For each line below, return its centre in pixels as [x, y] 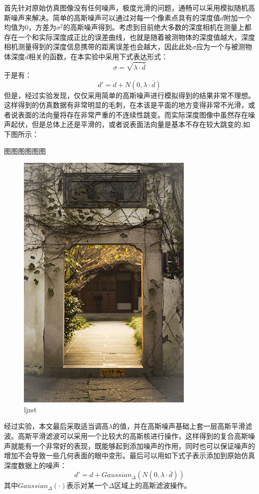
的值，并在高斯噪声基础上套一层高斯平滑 [179, 426]
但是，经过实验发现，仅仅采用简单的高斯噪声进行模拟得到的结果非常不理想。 [129, 95]
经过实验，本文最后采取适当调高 [56, 426]
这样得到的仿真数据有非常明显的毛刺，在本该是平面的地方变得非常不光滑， [126, 105]
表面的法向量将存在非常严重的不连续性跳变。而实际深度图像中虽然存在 [133, 114]
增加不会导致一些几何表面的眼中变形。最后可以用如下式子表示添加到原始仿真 [129, 455]
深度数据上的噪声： [35, 465]
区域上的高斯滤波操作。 [153, 485]
